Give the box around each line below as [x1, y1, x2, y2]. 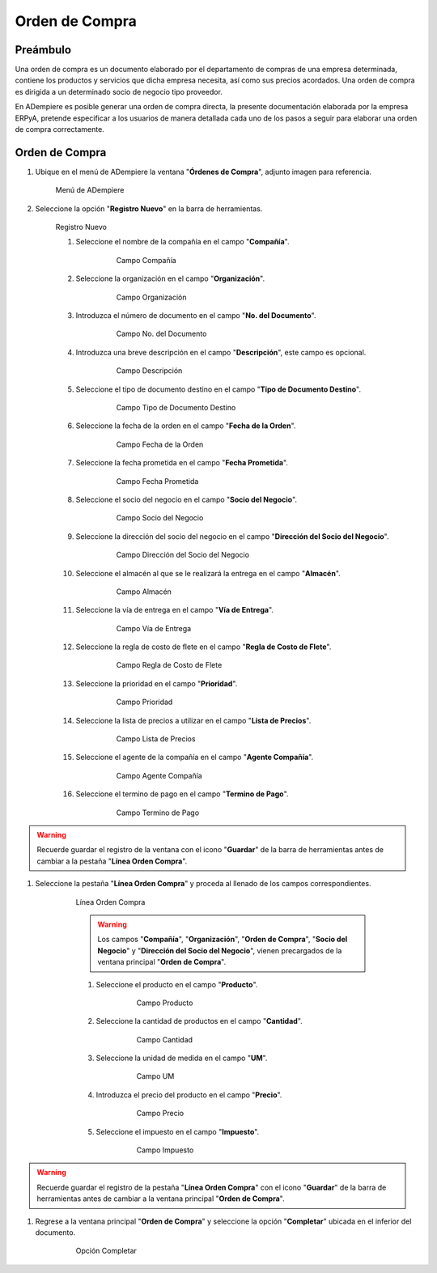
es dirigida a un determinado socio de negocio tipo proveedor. [15, 87, 223, 96]
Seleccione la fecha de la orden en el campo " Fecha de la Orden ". [75, 421, 296, 431]
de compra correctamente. [15, 125, 104, 134]
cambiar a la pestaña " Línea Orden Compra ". [36, 856, 188, 866]
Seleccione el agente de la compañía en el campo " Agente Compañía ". [75, 753, 314, 762]
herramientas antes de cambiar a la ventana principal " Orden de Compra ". [36, 1194, 285, 1203]
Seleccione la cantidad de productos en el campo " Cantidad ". [95, 1016, 303, 1026]
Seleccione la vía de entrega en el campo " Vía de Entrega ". [75, 605, 274, 615]
